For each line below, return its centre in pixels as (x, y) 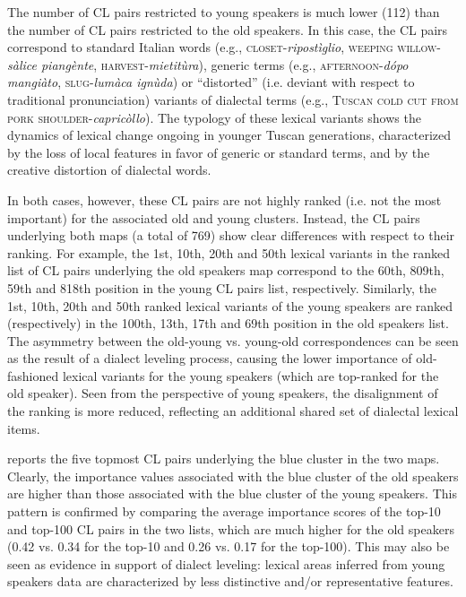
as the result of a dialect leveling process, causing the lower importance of (210, 358)
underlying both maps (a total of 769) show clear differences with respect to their (231, 235)
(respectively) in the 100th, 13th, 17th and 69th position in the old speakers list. (228, 323)
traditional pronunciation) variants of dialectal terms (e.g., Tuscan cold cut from (233, 99)
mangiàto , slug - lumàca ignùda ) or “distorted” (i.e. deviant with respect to (211, 82)
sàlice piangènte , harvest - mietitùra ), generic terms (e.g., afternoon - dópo (208, 64)
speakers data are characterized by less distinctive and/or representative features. (230, 581)
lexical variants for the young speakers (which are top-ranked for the (250, 375)
